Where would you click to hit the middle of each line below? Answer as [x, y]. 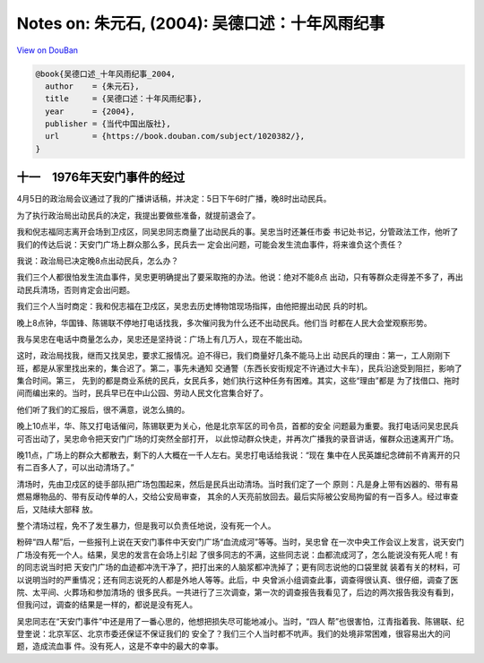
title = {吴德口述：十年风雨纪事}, [124, 99]
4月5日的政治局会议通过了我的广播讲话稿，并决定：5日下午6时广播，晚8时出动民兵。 [174, 199]
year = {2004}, [90, 111]
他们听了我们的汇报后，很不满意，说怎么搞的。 [103, 409]
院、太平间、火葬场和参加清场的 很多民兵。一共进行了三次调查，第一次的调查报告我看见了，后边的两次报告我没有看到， [238, 592]
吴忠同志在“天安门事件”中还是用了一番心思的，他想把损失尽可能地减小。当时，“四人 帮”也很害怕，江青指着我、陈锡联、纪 [241, 621]
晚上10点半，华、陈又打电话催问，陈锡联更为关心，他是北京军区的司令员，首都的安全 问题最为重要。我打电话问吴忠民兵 [238, 426]
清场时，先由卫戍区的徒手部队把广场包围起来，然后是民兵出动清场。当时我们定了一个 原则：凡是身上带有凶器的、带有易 [238, 484]
